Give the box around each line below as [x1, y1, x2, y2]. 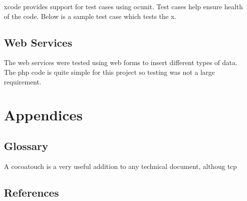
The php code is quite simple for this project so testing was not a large [4, 67, 215, 77]
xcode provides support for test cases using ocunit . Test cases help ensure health [4, 1, 243, 11]
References [4, 184, 59, 200]
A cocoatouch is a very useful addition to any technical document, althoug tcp [4, 161, 237, 171]
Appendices [4, 105, 83, 125]
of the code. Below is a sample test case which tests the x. [4, 11, 177, 21]
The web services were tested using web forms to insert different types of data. [4, 57, 237, 67]
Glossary [4, 138, 49, 153]
